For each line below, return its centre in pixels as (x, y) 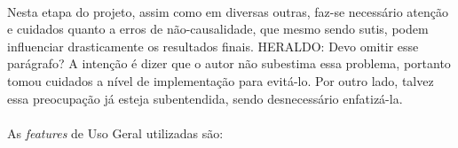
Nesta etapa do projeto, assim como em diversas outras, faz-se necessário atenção (228, 11)
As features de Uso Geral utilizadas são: (115, 132)
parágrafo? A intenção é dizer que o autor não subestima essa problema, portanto (229, 63)
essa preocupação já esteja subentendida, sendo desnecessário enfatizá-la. (205, 98)
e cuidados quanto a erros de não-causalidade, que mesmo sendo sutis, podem (218, 29)
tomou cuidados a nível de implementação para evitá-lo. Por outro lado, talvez (221, 80)
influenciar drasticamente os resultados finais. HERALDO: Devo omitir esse (213, 46)
